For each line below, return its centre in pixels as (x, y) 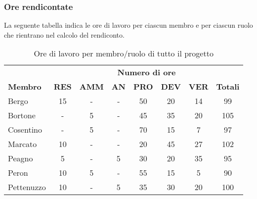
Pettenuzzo (27, 187)
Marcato (22, 144)
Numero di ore (147, 72)
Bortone (22, 115)
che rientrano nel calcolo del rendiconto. (64, 34)
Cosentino (25, 130)
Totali (228, 87)
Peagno (21, 158)
